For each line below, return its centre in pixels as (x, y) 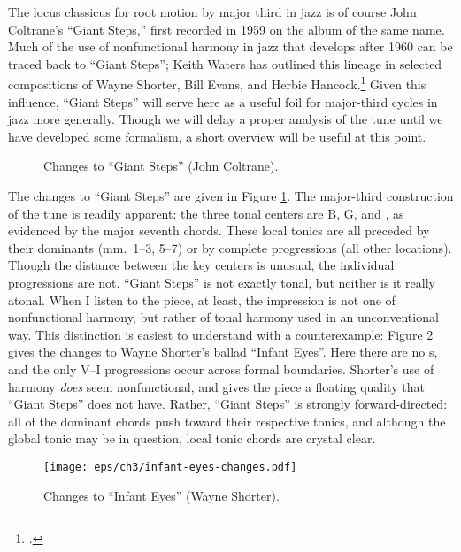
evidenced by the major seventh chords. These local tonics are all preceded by (219, 230)
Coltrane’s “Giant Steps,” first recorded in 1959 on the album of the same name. (227, 29)
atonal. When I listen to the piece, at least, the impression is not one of (202, 299)
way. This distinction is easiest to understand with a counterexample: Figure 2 (221, 334)
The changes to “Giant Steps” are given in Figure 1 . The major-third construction (231, 195)
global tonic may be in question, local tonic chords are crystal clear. (192, 438)
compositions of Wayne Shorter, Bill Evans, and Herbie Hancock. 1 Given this (217, 83)
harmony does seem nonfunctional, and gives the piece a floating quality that (216, 386)
